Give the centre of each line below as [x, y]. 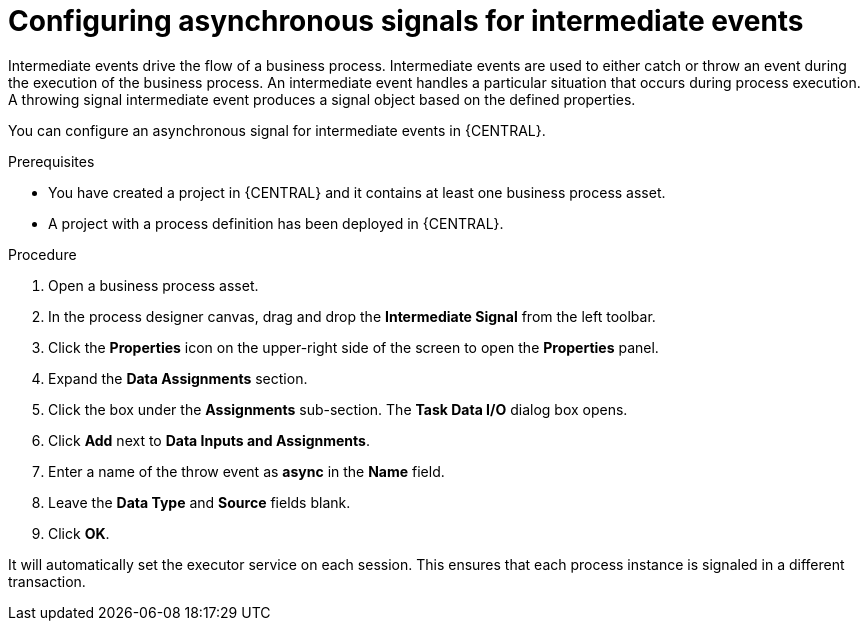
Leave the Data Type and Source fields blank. [199, 502]
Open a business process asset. [153, 285]
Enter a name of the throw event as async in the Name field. [246, 471]
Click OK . [79, 533]
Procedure [42, 254]
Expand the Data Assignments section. [178, 378]
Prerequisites [51, 161]
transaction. [47, 581]
